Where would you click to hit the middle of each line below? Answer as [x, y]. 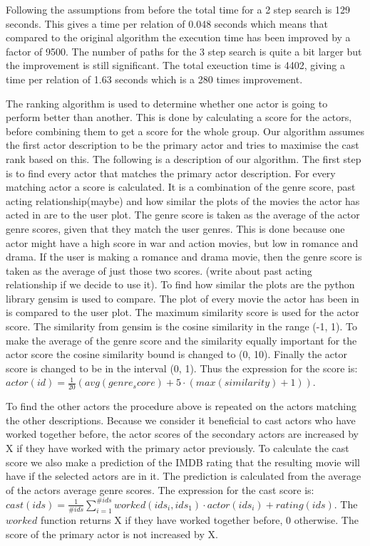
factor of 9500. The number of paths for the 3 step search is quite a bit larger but [184, 51]
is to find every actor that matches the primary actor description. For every [171, 173]
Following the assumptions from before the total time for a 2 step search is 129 [178, 9]
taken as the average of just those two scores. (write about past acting [159, 270]
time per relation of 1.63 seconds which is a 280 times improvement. [154, 79]
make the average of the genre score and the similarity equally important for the [181, 340]
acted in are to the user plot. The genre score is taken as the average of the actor [183, 215]
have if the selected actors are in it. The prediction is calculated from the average [184, 476]
